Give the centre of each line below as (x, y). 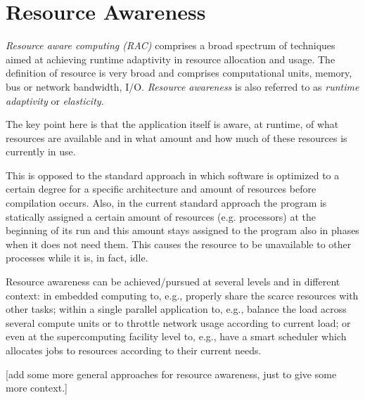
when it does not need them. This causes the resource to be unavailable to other (179, 244)
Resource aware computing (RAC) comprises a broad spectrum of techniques (171, 45)
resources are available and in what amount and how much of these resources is (177, 137)
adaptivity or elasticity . (55, 100)
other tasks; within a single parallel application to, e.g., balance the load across (176, 309)
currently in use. (41, 151)
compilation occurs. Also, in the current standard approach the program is (166, 203)
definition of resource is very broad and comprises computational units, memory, (179, 73)
